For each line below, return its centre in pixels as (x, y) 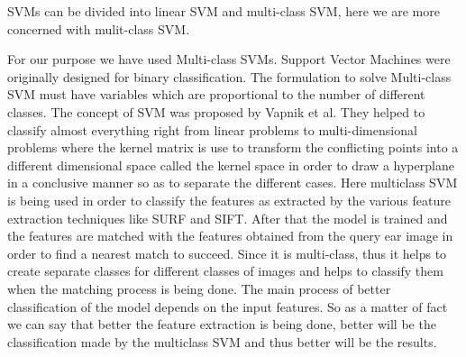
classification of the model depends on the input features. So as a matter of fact (228, 306)
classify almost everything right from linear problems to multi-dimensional (212, 129)
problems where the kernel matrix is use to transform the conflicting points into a (233, 147)
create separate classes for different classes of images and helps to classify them (225, 271)
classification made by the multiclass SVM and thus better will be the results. (222, 341)
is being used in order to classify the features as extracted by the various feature (229, 200)
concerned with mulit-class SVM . (99, 28)
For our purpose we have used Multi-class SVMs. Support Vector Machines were (229, 59)
